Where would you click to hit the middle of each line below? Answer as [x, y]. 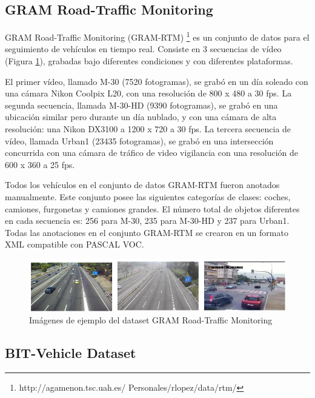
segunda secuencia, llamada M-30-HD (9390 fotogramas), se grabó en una [141, 105]
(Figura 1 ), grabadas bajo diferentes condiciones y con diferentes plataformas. [149, 61]
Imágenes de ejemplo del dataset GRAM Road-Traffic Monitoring [151, 319]
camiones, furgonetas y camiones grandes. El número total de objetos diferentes [152, 208]
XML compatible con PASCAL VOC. [75, 244]
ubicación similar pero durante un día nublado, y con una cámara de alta [141, 117]
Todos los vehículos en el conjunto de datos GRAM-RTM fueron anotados [142, 185]
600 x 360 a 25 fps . [40, 164]
